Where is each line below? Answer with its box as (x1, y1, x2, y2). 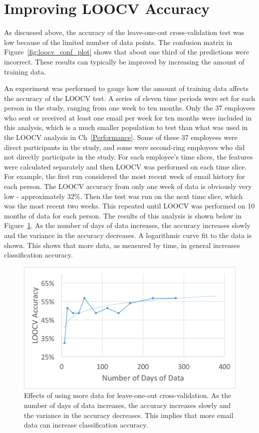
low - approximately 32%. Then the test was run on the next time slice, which (4, 190, 243, 201)
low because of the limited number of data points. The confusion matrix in (4, 36, 233, 47)
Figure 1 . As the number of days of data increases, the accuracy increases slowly (4, 220, 251, 230)
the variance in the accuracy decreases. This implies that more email (24, 409, 234, 420)
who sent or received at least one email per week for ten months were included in (4, 112, 252, 122)
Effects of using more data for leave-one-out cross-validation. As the (24, 390, 232, 400)
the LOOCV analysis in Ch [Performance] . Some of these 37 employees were (4, 132, 238, 142)
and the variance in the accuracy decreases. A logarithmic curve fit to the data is (4, 230, 252, 240)
